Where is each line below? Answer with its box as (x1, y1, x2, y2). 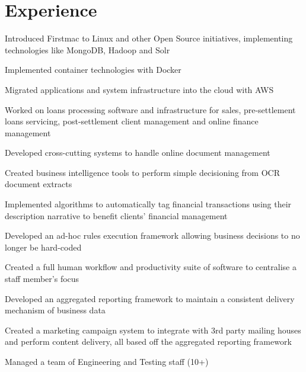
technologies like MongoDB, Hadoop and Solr (5, 43, 170, 56)
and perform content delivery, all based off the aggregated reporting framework (5, 335, 292, 348)
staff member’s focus (5, 272, 79, 285)
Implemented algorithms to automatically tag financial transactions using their (5, 198, 292, 210)
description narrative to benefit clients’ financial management (5, 209, 228, 222)
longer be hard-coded (5, 240, 82, 253)
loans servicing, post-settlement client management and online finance (5, 115, 259, 127)
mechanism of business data (5, 304, 106, 316)
